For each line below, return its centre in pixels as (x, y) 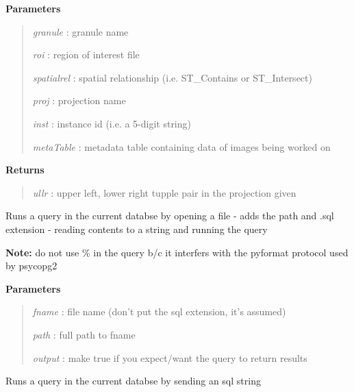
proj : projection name (79, 100)
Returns (25, 170)
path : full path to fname (84, 334)
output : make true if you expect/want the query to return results (170, 357)
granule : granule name (80, 31)
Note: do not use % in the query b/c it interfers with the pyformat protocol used (177, 252)
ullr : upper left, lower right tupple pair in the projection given (164, 192)
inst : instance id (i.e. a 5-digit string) (112, 123)
